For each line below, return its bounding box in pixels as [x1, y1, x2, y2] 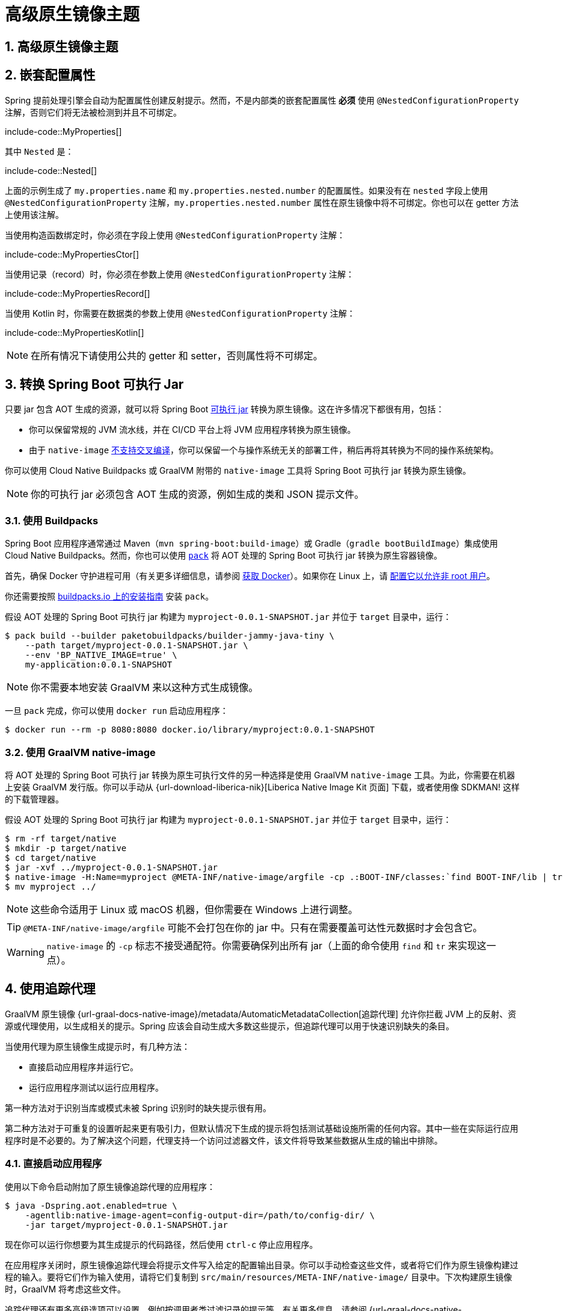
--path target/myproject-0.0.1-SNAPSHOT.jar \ [25, 640, 248, 651]
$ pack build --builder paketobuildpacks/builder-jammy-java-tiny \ [5, 631, 334, 641]
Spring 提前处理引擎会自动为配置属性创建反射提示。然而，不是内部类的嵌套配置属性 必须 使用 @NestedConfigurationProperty [5, 95, 519, 105]
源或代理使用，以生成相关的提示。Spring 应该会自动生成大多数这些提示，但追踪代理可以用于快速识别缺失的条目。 [5, 1020, 455, 1031]
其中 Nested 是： [5, 146, 74, 157]
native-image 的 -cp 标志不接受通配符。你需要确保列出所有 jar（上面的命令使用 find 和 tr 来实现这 [46, 939, 487, 952]
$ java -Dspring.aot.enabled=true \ [5, 1200, 177, 1210]
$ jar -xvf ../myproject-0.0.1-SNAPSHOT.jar [5, 862, 218, 872]
